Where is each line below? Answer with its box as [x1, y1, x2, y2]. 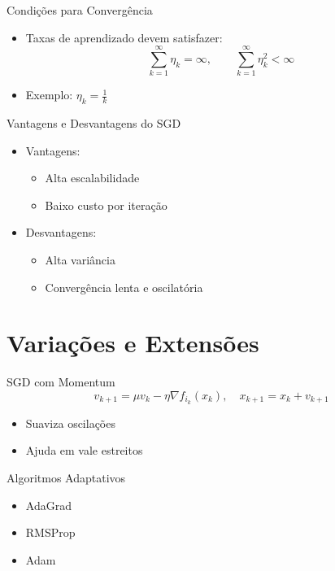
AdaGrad [25, 496, 72, 513]
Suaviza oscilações [25, 414, 115, 431]
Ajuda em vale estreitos [25, 442, 143, 459]
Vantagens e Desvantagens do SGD [7, 115, 181, 132]
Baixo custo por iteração [45, 196, 167, 213]
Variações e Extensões [7, 326, 259, 360]
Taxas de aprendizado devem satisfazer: [25, 28, 223, 46]
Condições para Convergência [7, 2, 153, 18]
